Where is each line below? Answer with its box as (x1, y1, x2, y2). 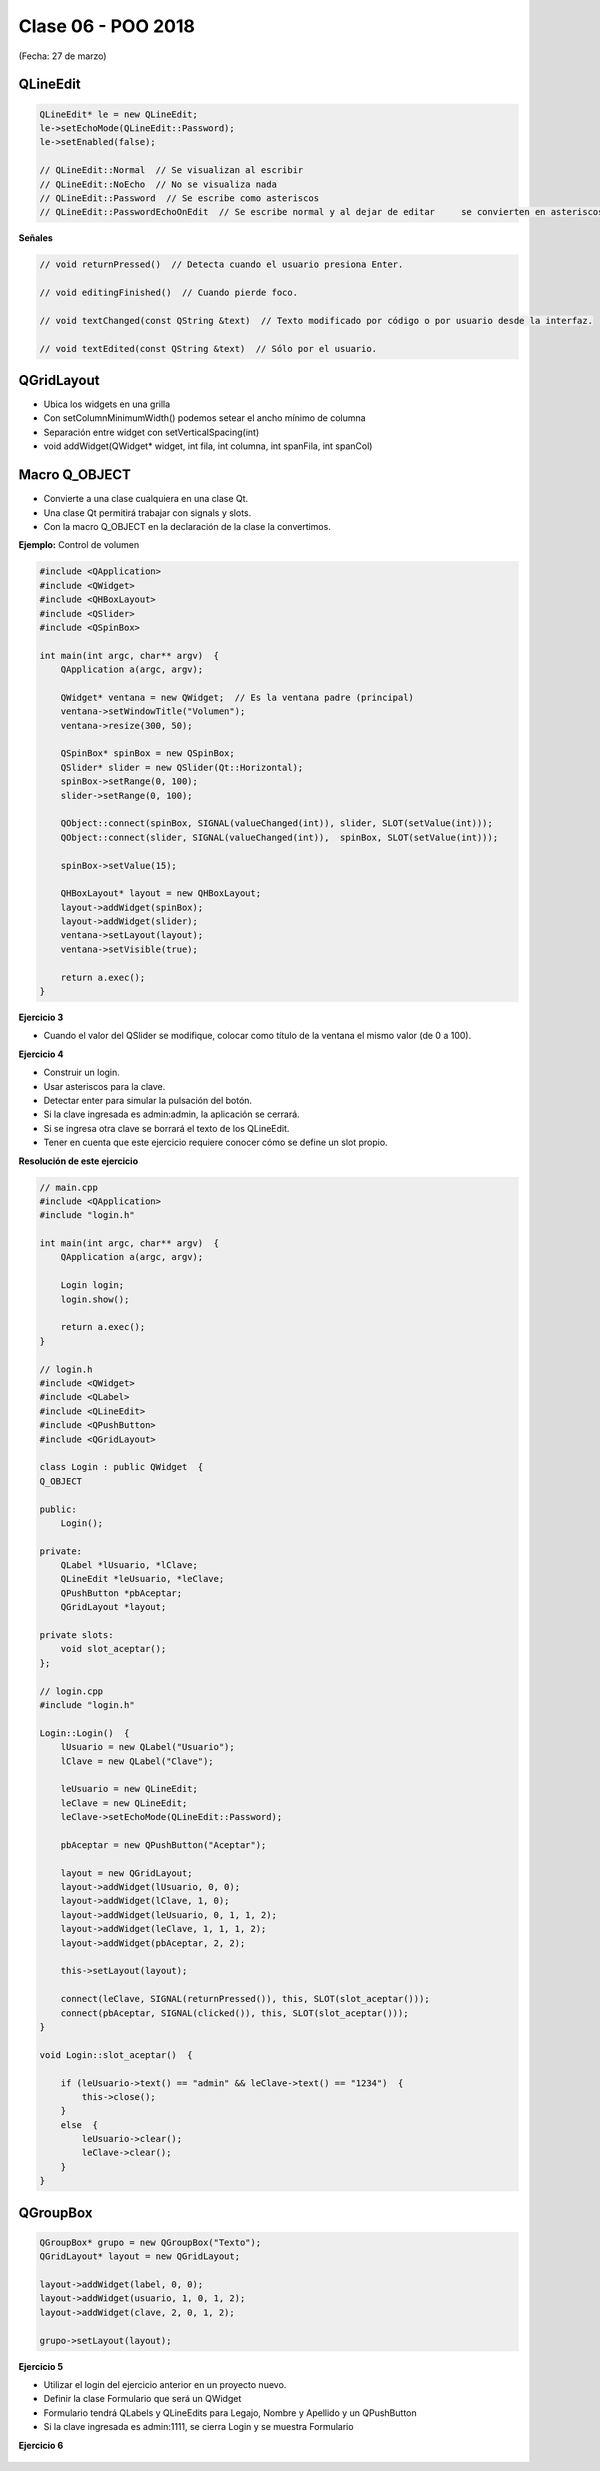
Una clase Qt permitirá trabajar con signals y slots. (43, 506, 252, 519)
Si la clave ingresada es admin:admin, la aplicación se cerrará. (43, 1108, 300, 1120)
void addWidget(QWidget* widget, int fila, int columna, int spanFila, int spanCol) (43, 440, 373, 452)
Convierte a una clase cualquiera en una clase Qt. (43, 493, 249, 505)
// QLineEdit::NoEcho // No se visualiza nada (39, 178, 277, 190)
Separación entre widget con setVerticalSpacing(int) (43, 426, 260, 438)
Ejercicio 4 (18, 1048, 64, 1060)
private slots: (39, 1630, 114, 1641)
